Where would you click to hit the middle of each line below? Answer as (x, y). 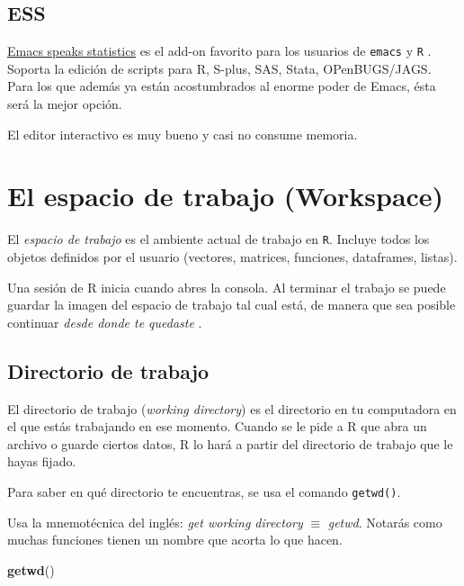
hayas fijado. (42, 461)
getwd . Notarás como (385, 522)
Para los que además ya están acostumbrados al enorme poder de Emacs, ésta (222, 86)
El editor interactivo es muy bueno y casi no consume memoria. (183, 134)
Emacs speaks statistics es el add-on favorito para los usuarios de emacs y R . (219, 51)
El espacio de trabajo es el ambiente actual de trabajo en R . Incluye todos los (219, 239)
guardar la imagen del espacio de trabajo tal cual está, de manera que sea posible (232, 305)
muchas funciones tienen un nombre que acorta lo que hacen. (175, 540)
